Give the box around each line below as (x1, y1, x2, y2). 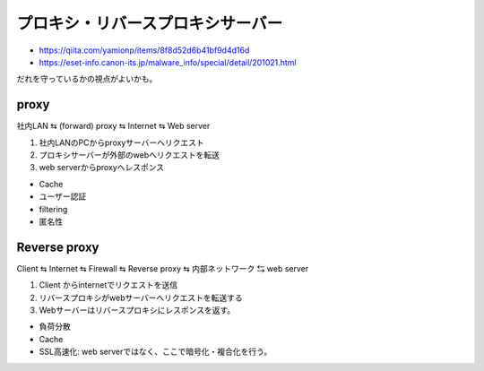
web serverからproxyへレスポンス (39, 162, 165, 173)
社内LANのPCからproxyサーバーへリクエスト (39, 137, 205, 148)
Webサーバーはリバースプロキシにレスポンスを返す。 (39, 305, 236, 315)
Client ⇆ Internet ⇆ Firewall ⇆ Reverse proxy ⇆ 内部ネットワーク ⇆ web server (16, 263, 309, 273)
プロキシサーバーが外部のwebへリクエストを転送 (39, 150, 220, 160)
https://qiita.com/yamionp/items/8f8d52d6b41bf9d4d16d (39, 45, 250, 56)
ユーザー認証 (39, 191, 87, 202)
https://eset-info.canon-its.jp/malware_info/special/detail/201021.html (39, 56, 297, 67)
